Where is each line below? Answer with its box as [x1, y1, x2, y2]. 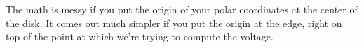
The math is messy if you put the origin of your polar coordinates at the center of [6, 2, 358, 16]
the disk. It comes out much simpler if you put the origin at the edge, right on [6, 15, 342, 30]
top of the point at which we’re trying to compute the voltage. [6, 29, 274, 44]
